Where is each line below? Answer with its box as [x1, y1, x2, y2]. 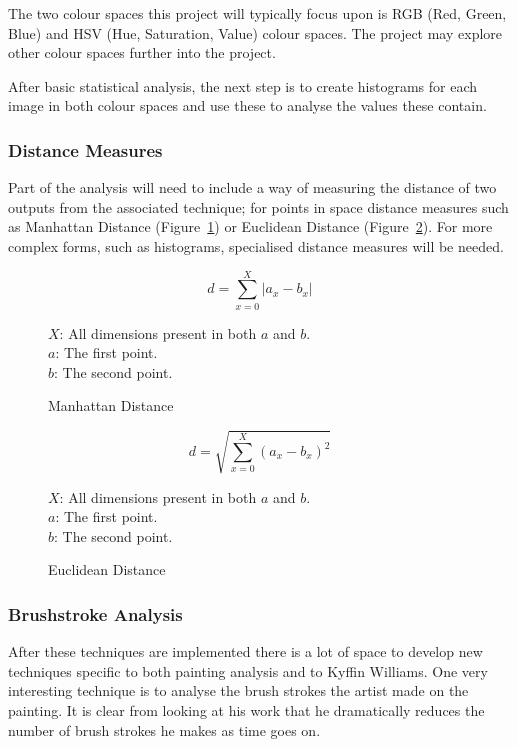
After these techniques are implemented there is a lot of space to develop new [8, 641, 483, 662]
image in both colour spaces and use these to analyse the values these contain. [8, 95, 487, 116]
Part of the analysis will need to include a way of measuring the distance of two [8, 177, 497, 198]
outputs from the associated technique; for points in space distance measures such [8, 196, 509, 217]
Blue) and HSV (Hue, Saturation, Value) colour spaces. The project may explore [8, 22, 503, 43]
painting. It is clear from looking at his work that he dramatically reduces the [8, 699, 485, 720]
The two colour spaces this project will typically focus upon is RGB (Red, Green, [8, 3, 507, 23]
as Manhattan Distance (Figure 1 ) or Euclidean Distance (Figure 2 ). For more [8, 216, 493, 237]
